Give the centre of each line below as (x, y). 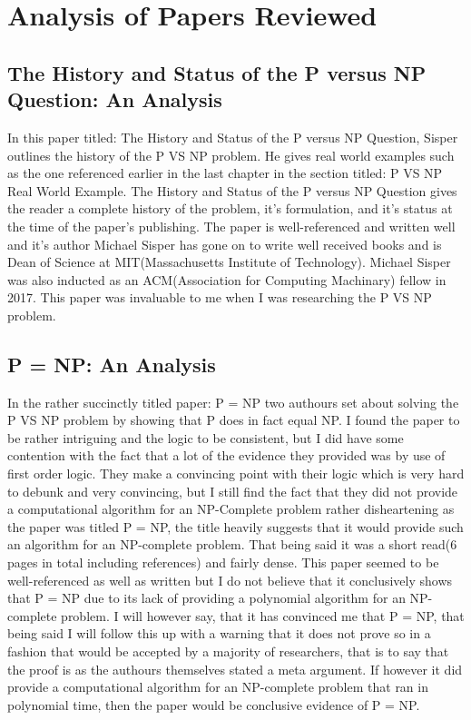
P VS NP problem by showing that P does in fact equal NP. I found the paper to (234, 420)
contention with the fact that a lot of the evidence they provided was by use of (226, 455)
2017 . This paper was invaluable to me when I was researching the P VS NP (220, 297)
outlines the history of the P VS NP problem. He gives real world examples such (231, 155)
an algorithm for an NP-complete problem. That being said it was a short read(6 (232, 544)
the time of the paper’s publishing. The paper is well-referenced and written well (231, 226)
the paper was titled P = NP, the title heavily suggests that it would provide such (235, 526)
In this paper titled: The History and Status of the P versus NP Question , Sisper (233, 137)
